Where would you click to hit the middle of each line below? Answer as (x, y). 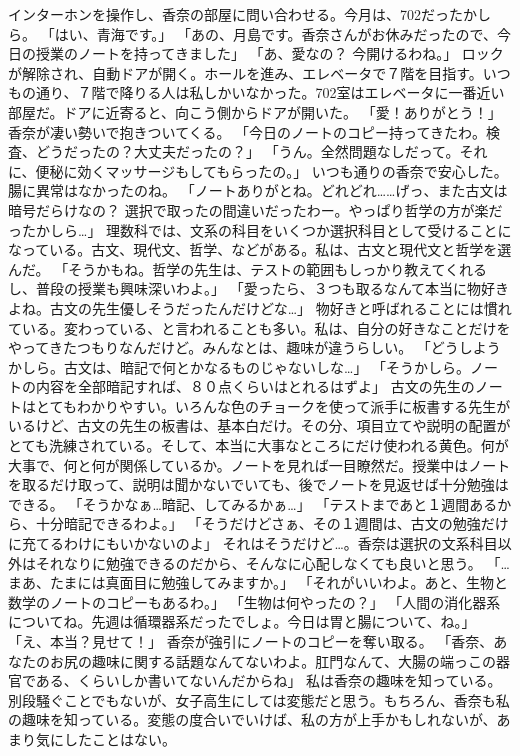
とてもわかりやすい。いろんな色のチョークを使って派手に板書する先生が (273, 405)
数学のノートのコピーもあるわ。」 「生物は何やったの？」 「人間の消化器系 (254, 601)
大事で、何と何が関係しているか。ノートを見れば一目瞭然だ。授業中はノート (259, 464)
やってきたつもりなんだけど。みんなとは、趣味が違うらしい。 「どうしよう (254, 347)
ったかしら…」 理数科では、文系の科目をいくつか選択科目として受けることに (260, 229)
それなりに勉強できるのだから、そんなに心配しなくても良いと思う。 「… (272, 562)
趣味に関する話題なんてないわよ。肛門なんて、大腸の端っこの (293, 660)
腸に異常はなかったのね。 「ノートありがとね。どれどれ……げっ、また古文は (258, 190)
